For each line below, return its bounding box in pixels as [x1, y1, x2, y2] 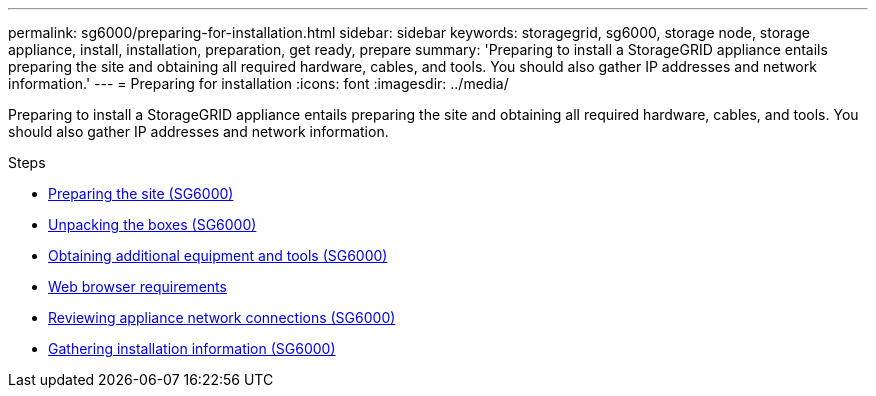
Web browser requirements [48, 278, 227, 295]
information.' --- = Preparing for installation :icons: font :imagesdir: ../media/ [8, 75, 509, 92]
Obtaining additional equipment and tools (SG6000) [48, 247, 388, 264]
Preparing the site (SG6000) [48, 185, 234, 202]
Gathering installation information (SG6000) [48, 340, 336, 357]
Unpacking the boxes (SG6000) [48, 216, 257, 233]
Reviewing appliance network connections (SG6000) [48, 309, 396, 326]
